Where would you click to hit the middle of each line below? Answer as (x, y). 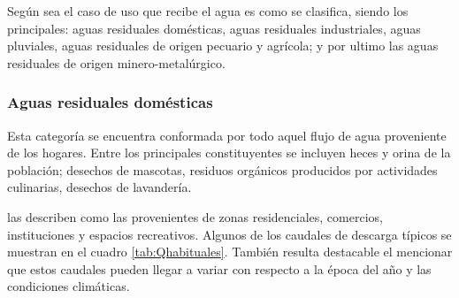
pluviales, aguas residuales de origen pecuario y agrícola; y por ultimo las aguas (223, 46)
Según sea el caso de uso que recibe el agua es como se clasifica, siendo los (208, 11)
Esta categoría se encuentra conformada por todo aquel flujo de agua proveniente (227, 135)
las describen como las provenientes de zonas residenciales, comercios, (195, 216)
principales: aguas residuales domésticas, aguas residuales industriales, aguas (214, 28)
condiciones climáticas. (69, 286)
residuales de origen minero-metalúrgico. (116, 62)
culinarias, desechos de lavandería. (99, 187)
